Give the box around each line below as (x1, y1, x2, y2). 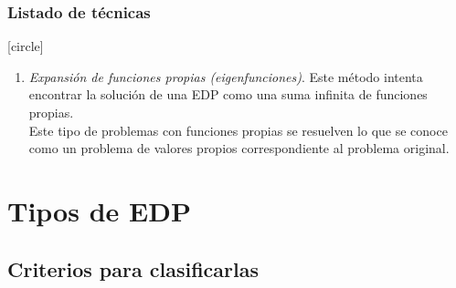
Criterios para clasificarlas (7, 254, 259, 283)
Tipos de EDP (7, 191, 191, 229)
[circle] (7, 36, 44, 56)
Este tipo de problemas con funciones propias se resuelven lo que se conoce (28, 120, 448, 139)
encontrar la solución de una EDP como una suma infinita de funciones (28, 85, 428, 104)
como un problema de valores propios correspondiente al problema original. (28, 139, 450, 158)
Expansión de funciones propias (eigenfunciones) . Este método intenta (28, 67, 423, 86)
